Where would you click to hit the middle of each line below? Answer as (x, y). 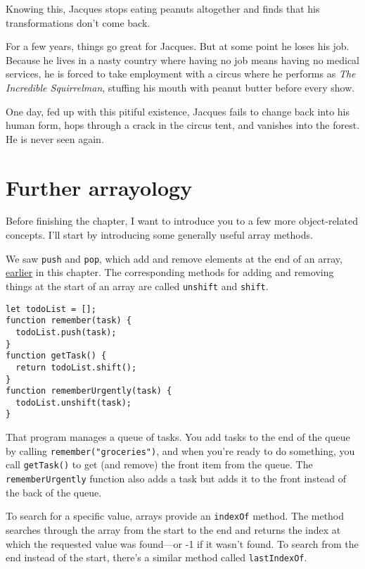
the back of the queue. (54, 492)
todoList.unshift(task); (73, 402)
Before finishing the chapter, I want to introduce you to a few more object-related (182, 221)
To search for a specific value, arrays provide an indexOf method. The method (175, 516)
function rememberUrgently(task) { (89, 391)
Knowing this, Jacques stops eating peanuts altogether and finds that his (163, 8)
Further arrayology (99, 187)
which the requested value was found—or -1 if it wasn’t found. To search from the (182, 543)
